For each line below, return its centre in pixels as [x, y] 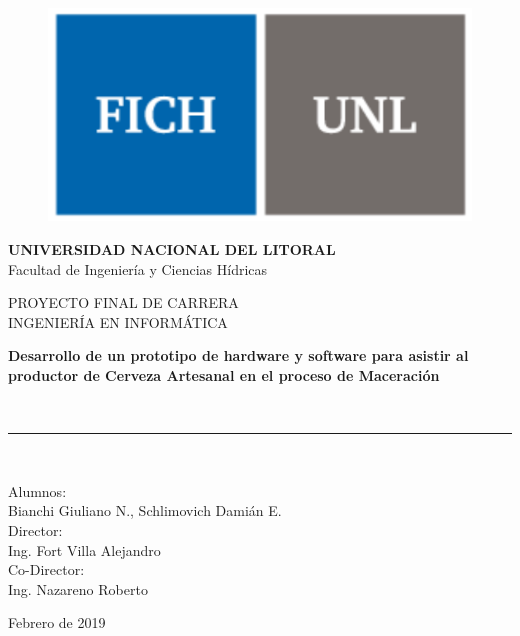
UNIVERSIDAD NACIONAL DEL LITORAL [172, 249]
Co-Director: [46, 569]
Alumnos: [37, 490]
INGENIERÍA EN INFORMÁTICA [118, 321]
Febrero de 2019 [57, 622]
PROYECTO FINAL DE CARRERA [123, 302]
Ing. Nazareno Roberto [78, 588]
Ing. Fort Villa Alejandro [84, 549]
